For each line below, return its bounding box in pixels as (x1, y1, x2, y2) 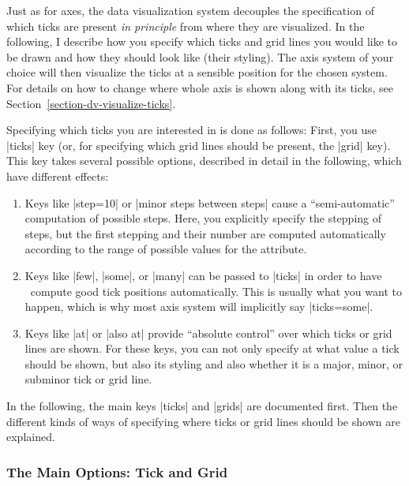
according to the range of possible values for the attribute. (24, 241, 307, 257)
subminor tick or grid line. (24, 371, 152, 387)
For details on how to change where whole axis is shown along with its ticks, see (6, 79, 393, 95)
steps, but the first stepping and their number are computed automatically (24, 225, 386, 241)
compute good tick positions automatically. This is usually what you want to (30, 282, 402, 299)
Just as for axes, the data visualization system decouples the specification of (6, 2, 374, 18)
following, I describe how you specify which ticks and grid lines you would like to (6, 33, 398, 50)
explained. (6, 428, 55, 445)
